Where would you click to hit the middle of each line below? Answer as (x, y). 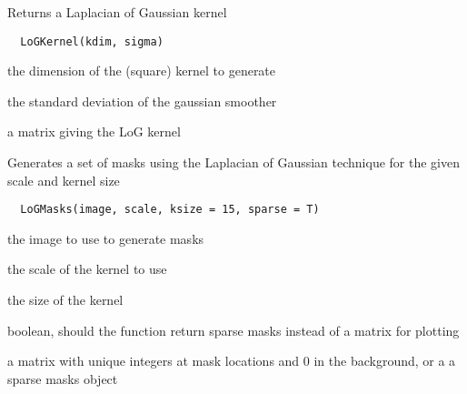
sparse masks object (63, 378)
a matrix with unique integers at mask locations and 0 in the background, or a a (232, 361)
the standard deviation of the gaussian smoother (142, 101)
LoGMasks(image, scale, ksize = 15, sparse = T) (170, 210)
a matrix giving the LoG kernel (94, 131)
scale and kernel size (64, 180)
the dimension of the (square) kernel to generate (142, 71)
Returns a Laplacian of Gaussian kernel (117, 12)
